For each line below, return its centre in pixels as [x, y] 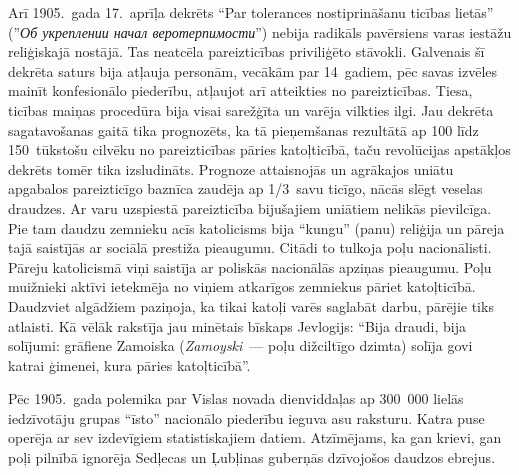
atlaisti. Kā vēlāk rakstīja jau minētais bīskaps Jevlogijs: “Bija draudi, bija [237, 325]
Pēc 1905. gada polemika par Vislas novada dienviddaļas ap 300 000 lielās [236, 398]
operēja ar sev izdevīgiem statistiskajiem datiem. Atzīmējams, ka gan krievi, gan [255, 437]
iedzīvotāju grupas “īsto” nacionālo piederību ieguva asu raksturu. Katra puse [246, 417]
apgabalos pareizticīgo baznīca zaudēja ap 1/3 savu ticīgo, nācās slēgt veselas [245, 188]
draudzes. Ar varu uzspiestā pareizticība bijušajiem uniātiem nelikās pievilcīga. [250, 207]
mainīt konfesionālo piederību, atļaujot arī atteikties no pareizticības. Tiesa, [240, 90]
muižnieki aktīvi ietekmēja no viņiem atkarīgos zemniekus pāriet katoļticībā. [242, 286]
